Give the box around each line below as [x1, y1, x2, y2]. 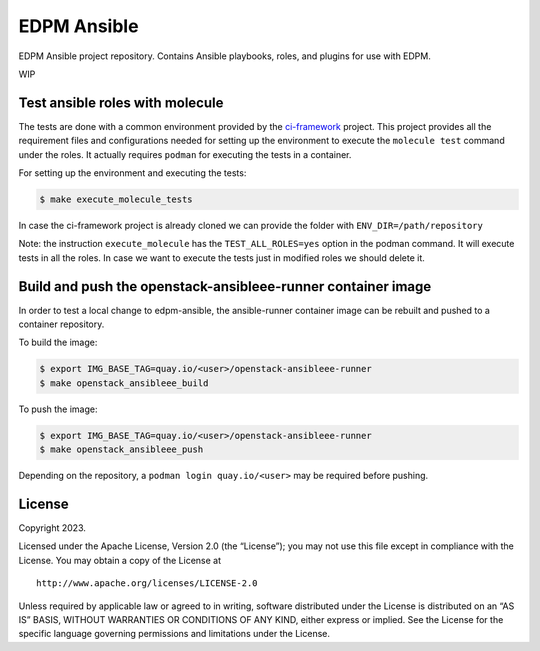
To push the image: [18, 403, 98, 415]
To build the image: [18, 336, 98, 349]
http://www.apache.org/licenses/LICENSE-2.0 [36, 578, 259, 589]
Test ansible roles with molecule [18, 94, 224, 111]
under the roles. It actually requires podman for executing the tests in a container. [18, 148, 352, 160]
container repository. [18, 318, 105, 330]
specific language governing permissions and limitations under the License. [18, 628, 330, 640]
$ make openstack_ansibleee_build [39, 377, 209, 389]
